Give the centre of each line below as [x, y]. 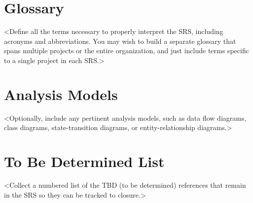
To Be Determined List [84, 161]
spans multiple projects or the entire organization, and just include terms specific [126, 51]
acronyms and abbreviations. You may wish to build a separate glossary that [120, 41]
